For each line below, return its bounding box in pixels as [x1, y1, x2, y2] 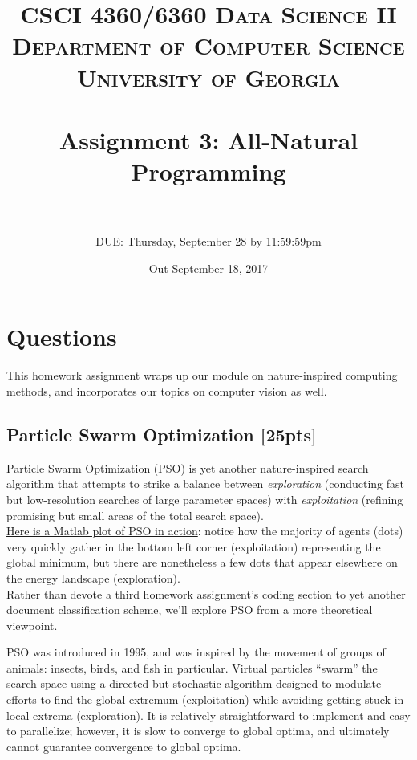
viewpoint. [6, 616, 58, 633]
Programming [131, 155, 286, 188]
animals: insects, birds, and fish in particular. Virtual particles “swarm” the [6, 659, 378, 676]
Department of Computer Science [12, 29, 405, 62]
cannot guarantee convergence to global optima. [6, 738, 241, 754]
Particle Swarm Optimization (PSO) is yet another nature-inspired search [6, 459, 369, 476]
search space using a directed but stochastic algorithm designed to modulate [6, 675, 382, 692]
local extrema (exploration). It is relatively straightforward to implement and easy [6, 706, 411, 723]
